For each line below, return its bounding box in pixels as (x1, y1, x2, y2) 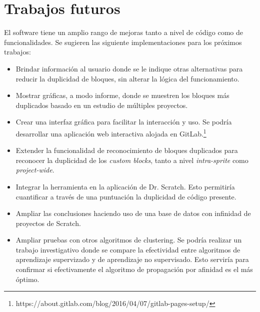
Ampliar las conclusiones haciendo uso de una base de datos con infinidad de (15, 208, 251, 218)
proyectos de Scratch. (15, 217, 81, 228)
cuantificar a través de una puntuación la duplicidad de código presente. (15, 191, 236, 201)
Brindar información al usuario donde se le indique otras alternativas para (15, 63, 243, 73)
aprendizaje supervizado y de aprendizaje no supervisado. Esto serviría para (15, 254, 249, 264)
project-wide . (15, 164, 54, 175)
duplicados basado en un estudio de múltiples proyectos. (15, 99, 188, 110)
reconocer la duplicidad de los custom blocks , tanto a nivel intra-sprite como (15, 154, 248, 165)
